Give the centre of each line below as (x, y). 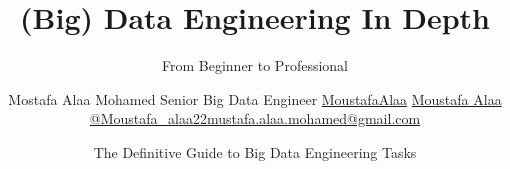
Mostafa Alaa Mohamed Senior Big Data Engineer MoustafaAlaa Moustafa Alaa (255, 98)
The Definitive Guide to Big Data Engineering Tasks (255, 151)
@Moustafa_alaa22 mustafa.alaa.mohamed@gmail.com (255, 118)
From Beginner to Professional (255, 65)
